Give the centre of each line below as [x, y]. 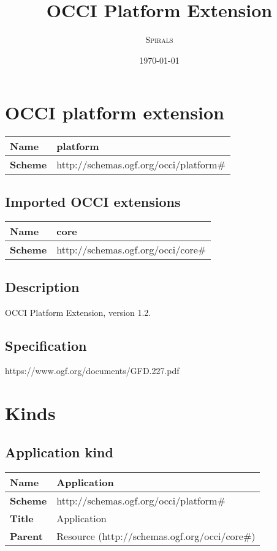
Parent [26, 536]
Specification [46, 345]
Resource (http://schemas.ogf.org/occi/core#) [156, 536]
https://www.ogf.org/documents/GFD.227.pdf [92, 371]
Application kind [59, 452]
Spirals [159, 39]
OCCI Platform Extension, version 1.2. [78, 312]
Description [42, 286]
